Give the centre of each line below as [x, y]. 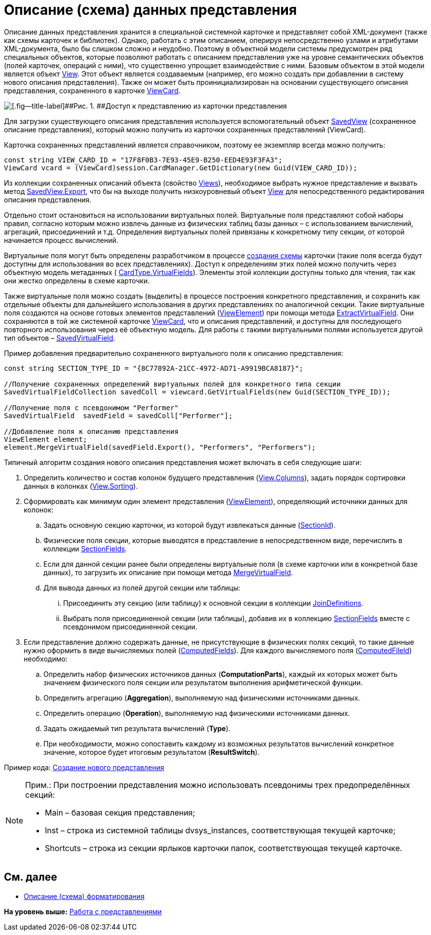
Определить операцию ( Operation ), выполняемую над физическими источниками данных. [197, 713]
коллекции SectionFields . [85, 548]
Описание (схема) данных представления [150, 10]
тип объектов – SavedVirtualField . [60, 338]
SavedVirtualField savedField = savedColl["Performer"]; [118, 415]
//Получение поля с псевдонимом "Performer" [91, 408]
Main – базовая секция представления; [120, 812]
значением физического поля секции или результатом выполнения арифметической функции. [203, 682]
